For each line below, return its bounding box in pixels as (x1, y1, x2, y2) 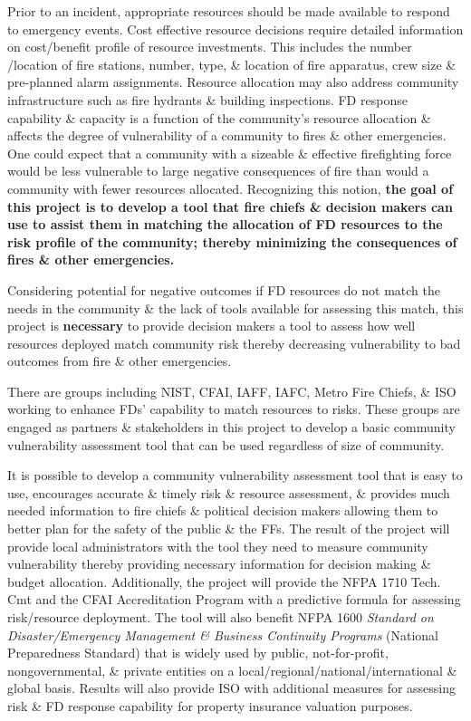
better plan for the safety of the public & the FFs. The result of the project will (7, 519, 450, 538)
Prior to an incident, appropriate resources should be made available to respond (7, 2, 450, 20)
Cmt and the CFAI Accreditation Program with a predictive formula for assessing (7, 590, 461, 609)
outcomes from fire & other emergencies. (7, 351, 232, 370)
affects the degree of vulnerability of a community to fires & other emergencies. (7, 126, 447, 145)
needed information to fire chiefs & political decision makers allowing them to (7, 501, 438, 520)
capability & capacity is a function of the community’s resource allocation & (7, 108, 431, 127)
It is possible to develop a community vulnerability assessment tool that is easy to (7, 466, 463, 485)
